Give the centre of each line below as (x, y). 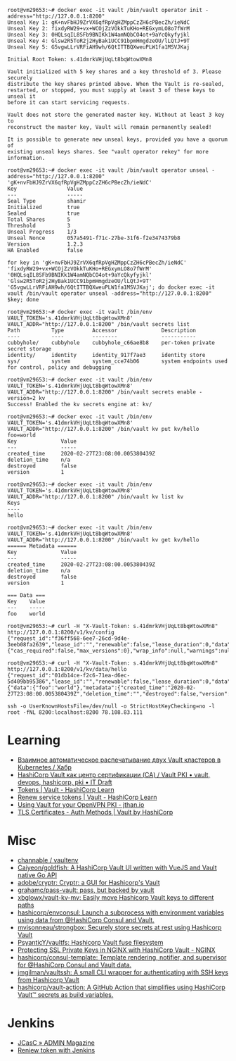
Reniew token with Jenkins (56, 1050)
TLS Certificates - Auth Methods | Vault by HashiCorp (95, 812)
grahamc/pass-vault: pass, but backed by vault (86, 890)
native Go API (37, 875)
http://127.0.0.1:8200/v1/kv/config (61, 632)
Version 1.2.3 (45, 244)
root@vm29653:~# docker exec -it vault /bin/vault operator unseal (108, 170)
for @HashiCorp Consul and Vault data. (74, 965)
